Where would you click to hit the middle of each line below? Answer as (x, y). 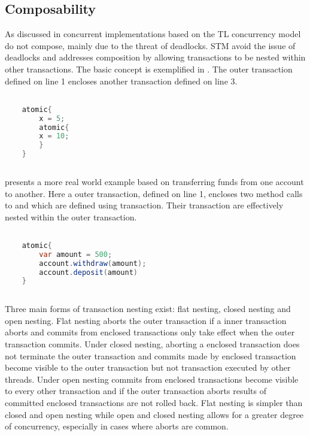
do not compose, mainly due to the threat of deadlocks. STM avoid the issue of (150, 45)
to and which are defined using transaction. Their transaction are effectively (144, 205)
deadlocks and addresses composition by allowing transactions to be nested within (155, 57)
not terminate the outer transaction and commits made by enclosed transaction (151, 355)
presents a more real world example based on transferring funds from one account (154, 181)
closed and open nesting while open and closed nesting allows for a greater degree (154, 414)
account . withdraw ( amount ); (93, 263)
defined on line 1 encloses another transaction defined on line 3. (121, 81)
